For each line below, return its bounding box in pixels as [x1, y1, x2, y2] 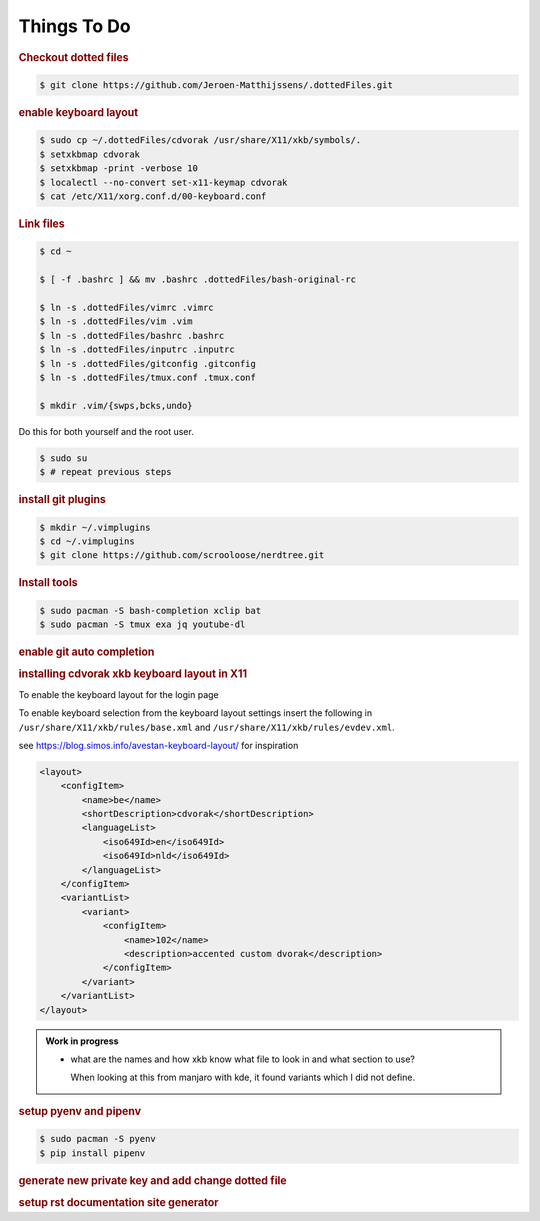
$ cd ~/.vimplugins [39, 535, 135, 547]
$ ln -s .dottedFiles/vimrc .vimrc [39, 302, 214, 314]
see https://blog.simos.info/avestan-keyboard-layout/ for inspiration [18, 739, 299, 751]
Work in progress [45, 1035, 119, 1047]
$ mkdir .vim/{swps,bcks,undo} [39, 400, 194, 411]
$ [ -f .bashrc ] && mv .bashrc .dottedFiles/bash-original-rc [39, 274, 357, 285]
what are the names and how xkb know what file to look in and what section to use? [70, 1053, 415, 1065]
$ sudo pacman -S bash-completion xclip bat [39, 605, 262, 616]
